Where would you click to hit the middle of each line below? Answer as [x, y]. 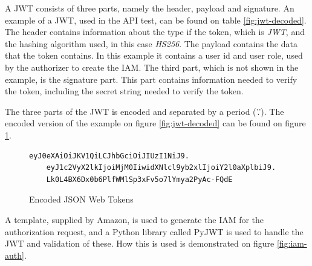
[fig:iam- [292, 243]
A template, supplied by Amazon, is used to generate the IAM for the [135, 219]
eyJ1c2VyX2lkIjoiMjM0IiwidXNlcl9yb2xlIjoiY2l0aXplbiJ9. [161, 168]
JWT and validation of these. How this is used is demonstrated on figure [140, 243]
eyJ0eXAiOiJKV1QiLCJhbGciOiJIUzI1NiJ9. [109, 156]
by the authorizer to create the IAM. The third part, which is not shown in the [152, 67]
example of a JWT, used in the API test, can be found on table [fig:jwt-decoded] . [156, 20]
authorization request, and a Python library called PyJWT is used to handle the [154, 231]
